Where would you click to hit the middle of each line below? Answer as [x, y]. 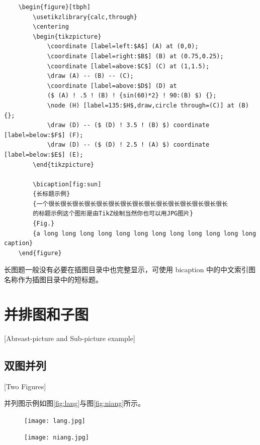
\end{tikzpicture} [63, 164]
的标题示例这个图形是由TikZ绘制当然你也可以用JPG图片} [113, 214]
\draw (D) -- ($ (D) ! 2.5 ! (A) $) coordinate [128, 145]
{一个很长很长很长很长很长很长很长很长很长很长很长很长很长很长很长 [130, 204]
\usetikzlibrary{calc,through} [85, 17]
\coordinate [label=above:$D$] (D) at [112, 86]
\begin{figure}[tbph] [54, 7]
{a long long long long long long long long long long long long [145, 233]
